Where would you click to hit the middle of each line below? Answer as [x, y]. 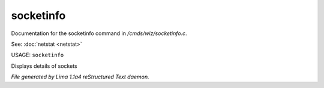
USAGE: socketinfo [37, 55]
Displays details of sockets [44, 66]
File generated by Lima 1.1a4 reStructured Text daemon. [80, 77]
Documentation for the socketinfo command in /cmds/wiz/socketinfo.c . [99, 33]
